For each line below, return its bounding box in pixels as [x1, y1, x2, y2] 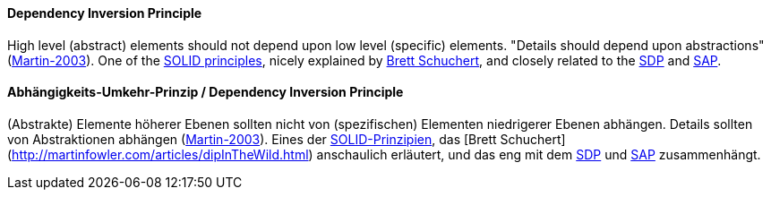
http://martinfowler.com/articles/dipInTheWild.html [12, 146, 309, 162]
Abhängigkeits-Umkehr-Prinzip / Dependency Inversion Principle [7, 84, 404, 100]
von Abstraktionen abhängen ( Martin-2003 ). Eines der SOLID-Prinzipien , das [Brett [7, 131, 497, 147]
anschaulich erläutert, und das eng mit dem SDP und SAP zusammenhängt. [316, 146, 761, 162]
